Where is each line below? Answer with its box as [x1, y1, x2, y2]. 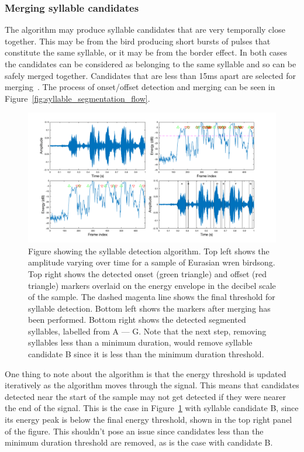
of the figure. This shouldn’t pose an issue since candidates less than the [5, 425, 264, 437]
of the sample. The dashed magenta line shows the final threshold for [28, 291, 275, 303]
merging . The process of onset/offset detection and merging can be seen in [5, 81, 275, 93]
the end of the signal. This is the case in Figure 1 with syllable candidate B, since [5, 402, 299, 414]
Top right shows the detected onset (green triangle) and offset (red [28, 267, 267, 280]
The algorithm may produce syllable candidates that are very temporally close [5, 23, 285, 36]
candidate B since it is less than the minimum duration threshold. [28, 348, 264, 360]
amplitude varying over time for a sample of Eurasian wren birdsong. [28, 256, 275, 268]
